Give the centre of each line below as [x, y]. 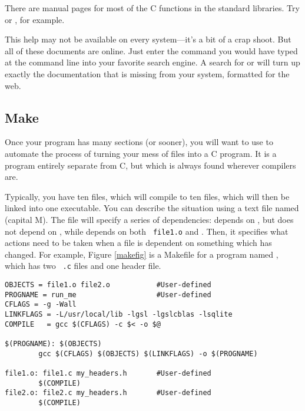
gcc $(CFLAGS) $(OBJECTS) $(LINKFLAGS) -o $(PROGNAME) [148, 354]
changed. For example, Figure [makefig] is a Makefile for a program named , [142, 254]
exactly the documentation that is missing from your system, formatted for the [147, 73]
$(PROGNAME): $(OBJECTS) [53, 343]
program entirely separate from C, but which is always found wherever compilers [150, 165]
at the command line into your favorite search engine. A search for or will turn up [152, 62]
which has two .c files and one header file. [83, 266]
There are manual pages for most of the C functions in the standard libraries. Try [152, 8]
